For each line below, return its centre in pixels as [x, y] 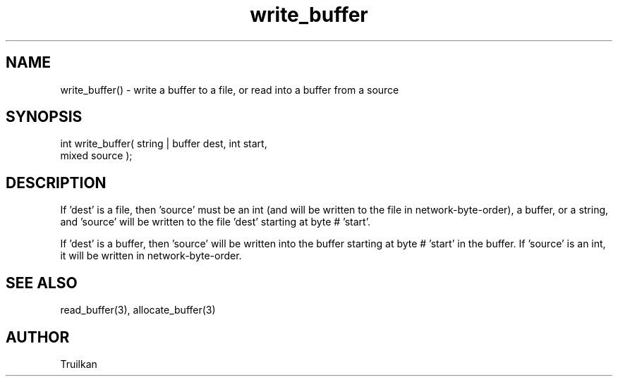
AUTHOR [38, 337]
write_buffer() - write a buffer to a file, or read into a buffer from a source [230, 90]
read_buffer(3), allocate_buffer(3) [138, 310]
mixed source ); [96, 156]
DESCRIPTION [56, 183]
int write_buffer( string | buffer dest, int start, [164, 144]
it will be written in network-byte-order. [151, 256]
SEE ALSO [42, 283]
